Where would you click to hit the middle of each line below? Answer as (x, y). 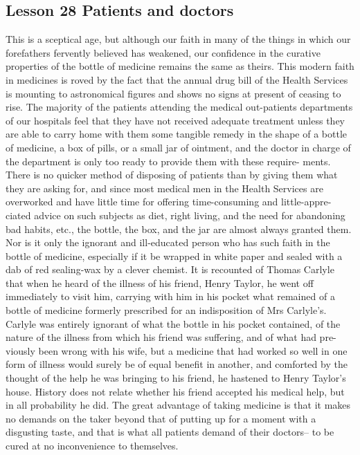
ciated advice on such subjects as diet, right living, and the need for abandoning (175, 215)
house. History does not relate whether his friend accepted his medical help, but (175, 391)
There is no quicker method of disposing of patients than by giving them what (172, 175)
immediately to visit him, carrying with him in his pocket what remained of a (170, 296)
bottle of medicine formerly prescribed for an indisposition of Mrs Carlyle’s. (166, 310)
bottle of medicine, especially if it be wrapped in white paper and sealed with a (174, 256)
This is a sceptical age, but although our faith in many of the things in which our (178, 39)
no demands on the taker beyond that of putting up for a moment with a (161, 418)
